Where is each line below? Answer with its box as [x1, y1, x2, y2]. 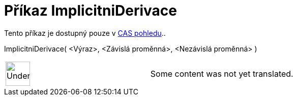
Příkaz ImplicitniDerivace [4, 2, 177, 19]
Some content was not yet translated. [150, 68, 293, 79]
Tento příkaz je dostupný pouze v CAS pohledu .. [4, 28, 166, 37]
